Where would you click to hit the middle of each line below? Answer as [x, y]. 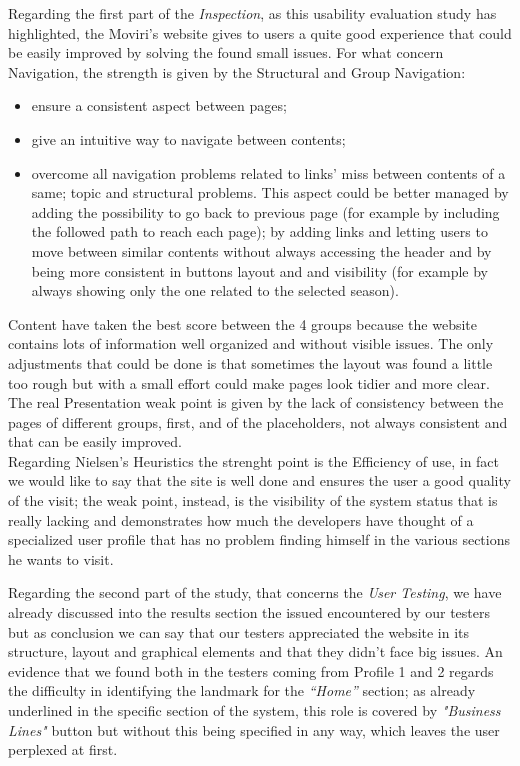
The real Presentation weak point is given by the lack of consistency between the [256, 402]
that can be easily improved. [95, 441]
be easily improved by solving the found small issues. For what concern [226, 52]
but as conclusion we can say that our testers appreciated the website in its [239, 631]
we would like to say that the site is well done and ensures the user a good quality [259, 480]
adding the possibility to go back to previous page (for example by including [265, 211]
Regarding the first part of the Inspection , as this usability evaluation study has [252, 13]
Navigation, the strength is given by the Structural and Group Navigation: [237, 71]
